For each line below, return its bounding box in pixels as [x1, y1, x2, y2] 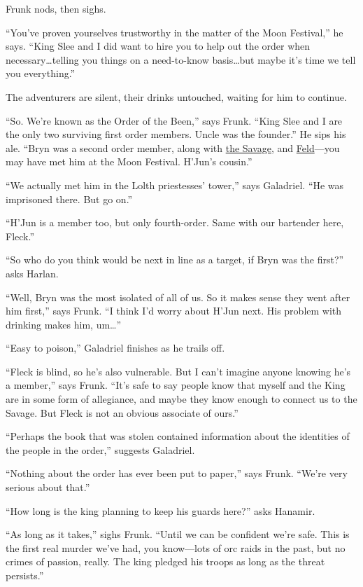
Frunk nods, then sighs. [6, 1, 106, 15]
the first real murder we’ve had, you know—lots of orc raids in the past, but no [6, 540, 346, 555]
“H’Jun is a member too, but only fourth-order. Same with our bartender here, [6, 215, 344, 230]
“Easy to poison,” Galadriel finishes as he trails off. [6, 340, 225, 355]
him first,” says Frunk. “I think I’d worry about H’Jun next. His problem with [6, 303, 342, 318]
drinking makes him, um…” [6, 317, 122, 331]
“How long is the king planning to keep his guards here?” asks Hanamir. [6, 503, 315, 518]
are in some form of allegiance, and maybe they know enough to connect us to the [6, 392, 357, 406]
